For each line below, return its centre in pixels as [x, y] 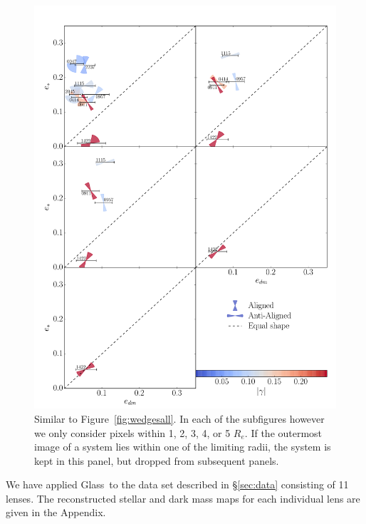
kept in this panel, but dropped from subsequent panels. [157, 460]
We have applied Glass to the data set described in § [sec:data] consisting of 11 [177, 484]
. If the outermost [283, 432]
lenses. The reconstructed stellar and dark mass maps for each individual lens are [183, 498]
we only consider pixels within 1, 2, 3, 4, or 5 [132, 432]
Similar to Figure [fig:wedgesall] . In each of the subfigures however [179, 418]
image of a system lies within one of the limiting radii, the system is [183, 447]
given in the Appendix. [56, 512]
